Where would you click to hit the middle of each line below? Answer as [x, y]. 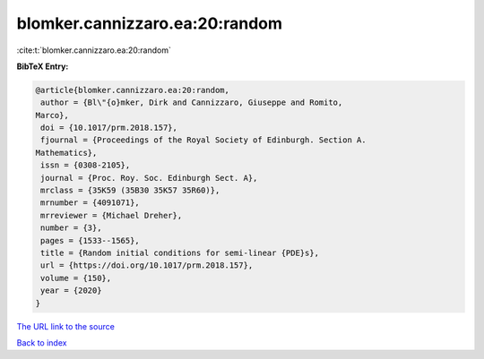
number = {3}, [71, 228]
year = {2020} [71, 291]
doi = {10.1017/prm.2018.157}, [109, 128]
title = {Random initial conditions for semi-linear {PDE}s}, [180, 253]
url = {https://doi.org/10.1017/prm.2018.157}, [147, 265]
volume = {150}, [76, 278]
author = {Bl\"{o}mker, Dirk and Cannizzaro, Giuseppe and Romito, [192, 103]
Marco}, [52, 115]
